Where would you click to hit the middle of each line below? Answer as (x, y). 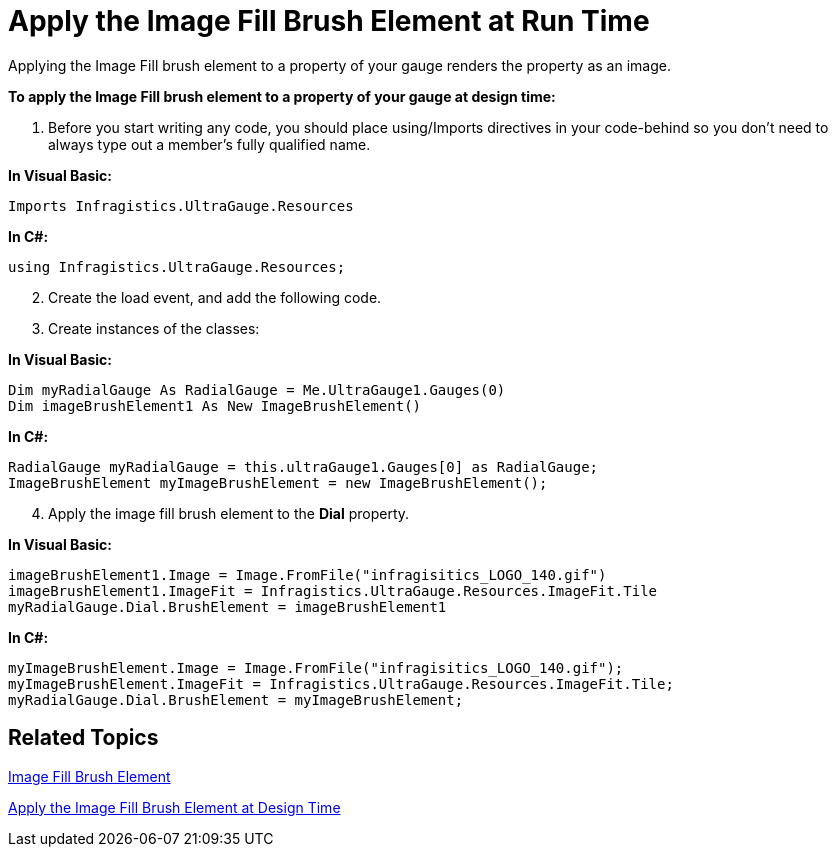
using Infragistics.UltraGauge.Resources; (177, 266)
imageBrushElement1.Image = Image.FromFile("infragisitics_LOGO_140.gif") (307, 574)
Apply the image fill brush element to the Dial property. (229, 513)
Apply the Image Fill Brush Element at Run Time (329, 21)
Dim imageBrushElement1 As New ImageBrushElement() (215, 405)
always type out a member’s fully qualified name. (209, 144)
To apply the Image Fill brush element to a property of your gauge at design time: (282, 96)
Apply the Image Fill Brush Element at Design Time (174, 807)
